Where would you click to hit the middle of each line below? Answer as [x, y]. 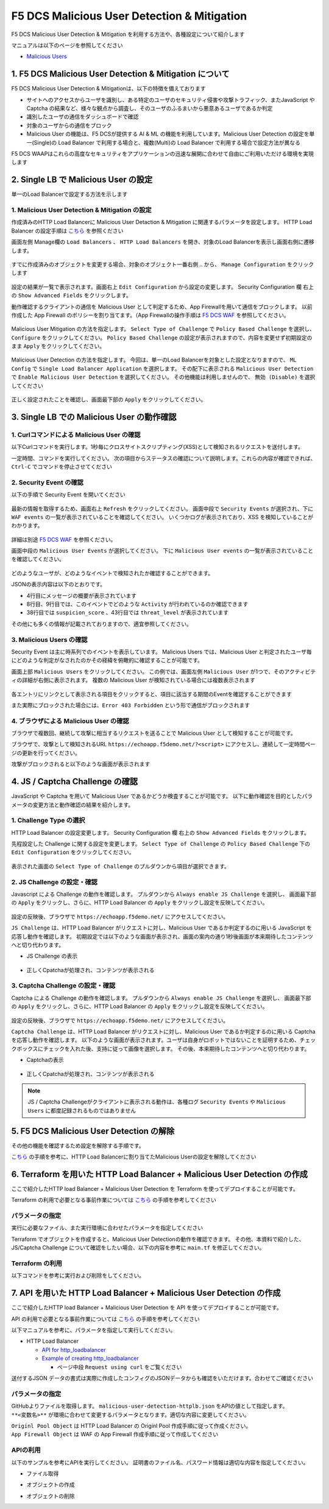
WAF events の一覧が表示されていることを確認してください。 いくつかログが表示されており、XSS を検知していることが [162, 517]
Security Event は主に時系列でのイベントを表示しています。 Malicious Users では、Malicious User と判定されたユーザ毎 [161, 652]
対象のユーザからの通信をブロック [69, 125]
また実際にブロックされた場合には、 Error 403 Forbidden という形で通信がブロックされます [131, 705]
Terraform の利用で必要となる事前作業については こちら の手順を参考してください [114, 1200]
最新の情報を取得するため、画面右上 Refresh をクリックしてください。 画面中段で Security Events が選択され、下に [162, 508]
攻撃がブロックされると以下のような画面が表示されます [81, 764]
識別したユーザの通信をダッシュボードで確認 [83, 117]
